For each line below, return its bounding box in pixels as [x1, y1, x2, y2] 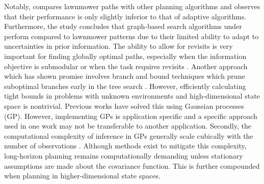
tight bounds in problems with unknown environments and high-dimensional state [4, 90, 260, 101]
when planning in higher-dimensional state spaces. [4, 170, 161, 181]
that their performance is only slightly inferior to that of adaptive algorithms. [4, 11, 247, 21]
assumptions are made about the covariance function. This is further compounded [4, 160, 260, 171]
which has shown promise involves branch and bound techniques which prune [4, 71, 245, 81]
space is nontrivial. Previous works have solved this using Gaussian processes [4, 100, 244, 111]
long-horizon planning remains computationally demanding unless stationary [4, 150, 243, 161]
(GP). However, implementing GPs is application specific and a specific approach [4, 110, 257, 121]
